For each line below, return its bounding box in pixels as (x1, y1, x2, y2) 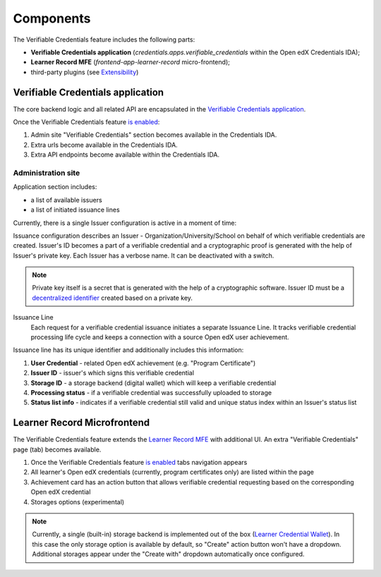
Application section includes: (13, 183, 97, 191)
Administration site (13, 168, 80, 178)
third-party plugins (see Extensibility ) (30, 68, 139, 76)
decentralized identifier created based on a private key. (32, 293, 193, 302)
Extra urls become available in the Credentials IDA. (30, 140, 178, 149)
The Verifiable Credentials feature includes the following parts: (13, 35, 195, 44)
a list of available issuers (30, 195, 102, 204)
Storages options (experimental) (30, 497, 125, 506)
